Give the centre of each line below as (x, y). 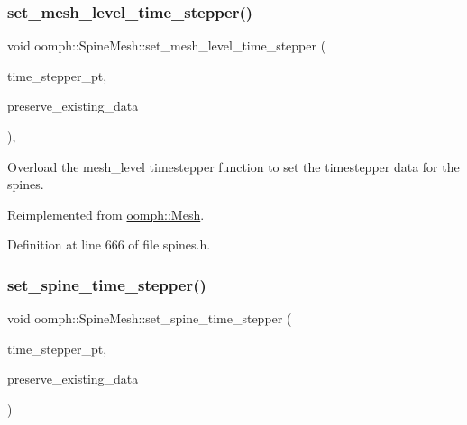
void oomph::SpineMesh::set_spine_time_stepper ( (150, 318)
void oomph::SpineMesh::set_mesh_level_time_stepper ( (167, 45)
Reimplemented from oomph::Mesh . (106, 214)
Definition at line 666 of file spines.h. (109, 244)
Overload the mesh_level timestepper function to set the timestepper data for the (233, 166)
